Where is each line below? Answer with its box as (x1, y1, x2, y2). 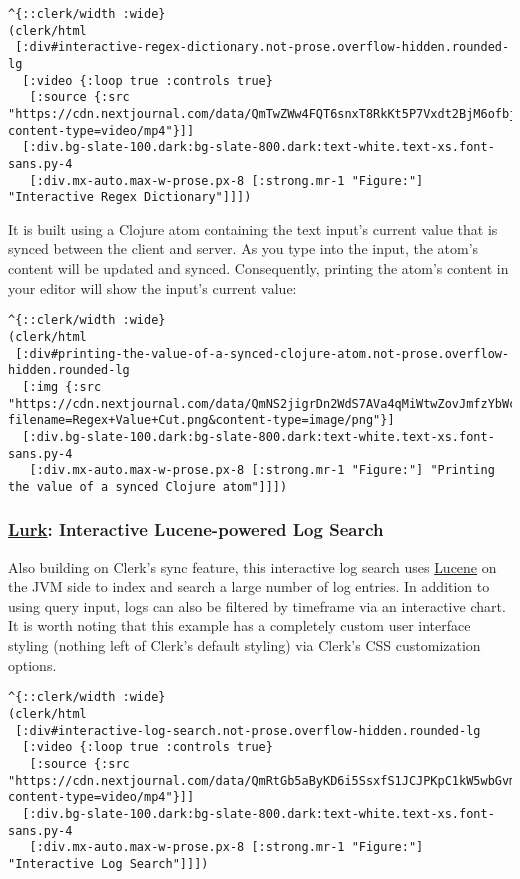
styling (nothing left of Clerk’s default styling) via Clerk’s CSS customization (8, 635, 481, 656)
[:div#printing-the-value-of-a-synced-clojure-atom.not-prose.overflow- (15, 346, 510, 361)
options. (8, 654, 57, 675)
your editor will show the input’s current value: (8, 277, 297, 298)
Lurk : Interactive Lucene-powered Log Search (8, 517, 384, 542)
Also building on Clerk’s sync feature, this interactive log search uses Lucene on (8, 556, 497, 577)
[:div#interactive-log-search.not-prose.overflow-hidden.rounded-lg (15, 723, 481, 738)
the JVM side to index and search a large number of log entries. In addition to (8, 576, 490, 597)
